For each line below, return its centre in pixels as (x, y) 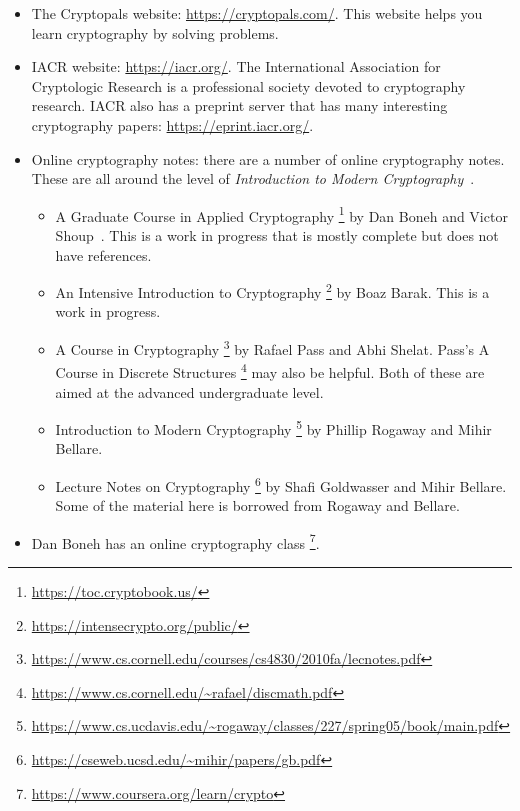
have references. (103, 254)
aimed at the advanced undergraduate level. (189, 391)
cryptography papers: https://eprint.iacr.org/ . (172, 124)
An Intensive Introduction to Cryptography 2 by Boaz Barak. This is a (272, 290)
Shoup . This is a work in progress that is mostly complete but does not (277, 235)
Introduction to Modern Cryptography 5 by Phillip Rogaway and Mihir (273, 427)
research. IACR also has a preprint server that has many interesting (239, 105)
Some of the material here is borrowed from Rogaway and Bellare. (257, 505)
